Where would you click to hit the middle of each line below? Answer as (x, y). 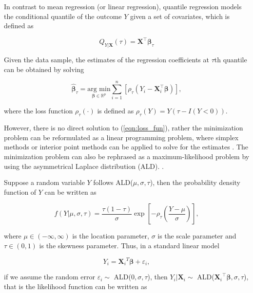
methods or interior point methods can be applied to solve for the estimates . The (126, 147)
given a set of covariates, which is (180, 16)
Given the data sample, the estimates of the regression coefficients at (107, 60)
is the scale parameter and (197, 236)
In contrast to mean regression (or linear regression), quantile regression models (123, 6)
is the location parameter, (111, 236)
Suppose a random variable (44, 182)
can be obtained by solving (44, 69)
